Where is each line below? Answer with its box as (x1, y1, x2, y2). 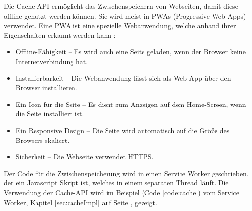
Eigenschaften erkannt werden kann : (4, 30, 116, 40)
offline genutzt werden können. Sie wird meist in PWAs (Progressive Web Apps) (4, 10, 246, 21)
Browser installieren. (15, 82, 77, 93)
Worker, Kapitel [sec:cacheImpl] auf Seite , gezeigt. (4, 197, 157, 207)
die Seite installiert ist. (15, 108, 84, 119)
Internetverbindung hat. (15, 56, 88, 66)
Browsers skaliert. (15, 135, 70, 145)
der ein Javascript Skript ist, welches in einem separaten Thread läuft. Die (4, 177, 229, 188)
